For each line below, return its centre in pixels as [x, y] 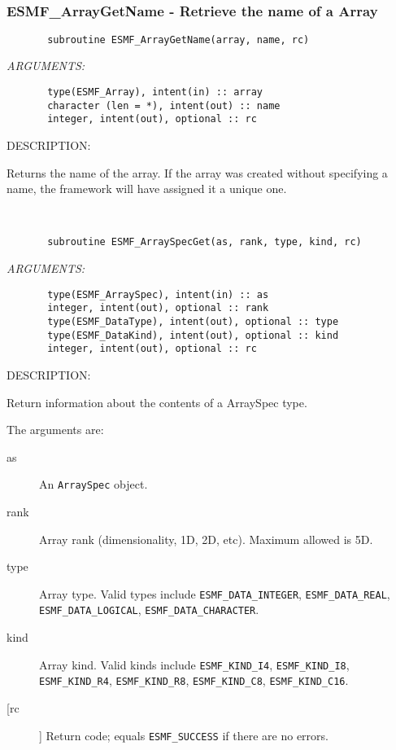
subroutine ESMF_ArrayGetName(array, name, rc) [178, 39]
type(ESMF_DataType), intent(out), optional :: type [193, 321]
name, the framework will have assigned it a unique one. [147, 189]
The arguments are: [55, 430]
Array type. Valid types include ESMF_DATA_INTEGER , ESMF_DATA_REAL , [215, 593]
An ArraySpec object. [94, 484]
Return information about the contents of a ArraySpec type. [157, 402]
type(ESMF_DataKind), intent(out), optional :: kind [193, 335]
